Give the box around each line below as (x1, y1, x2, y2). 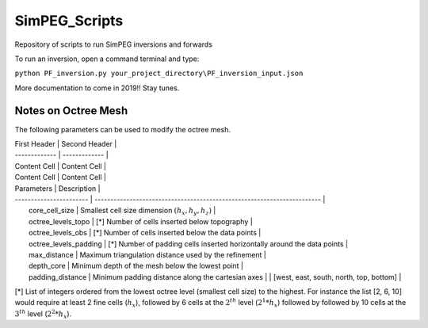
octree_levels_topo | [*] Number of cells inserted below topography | (29, 216, 253, 226)
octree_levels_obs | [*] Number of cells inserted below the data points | (29, 228, 262, 238)
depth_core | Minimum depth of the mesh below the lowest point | (29, 261, 243, 271)
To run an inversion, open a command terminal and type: (14, 54, 200, 63)
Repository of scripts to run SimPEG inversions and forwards (14, 40, 213, 49)
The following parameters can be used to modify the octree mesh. (14, 124, 231, 134)
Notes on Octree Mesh (14, 104, 128, 117)
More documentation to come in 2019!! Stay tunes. (14, 83, 180, 93)
